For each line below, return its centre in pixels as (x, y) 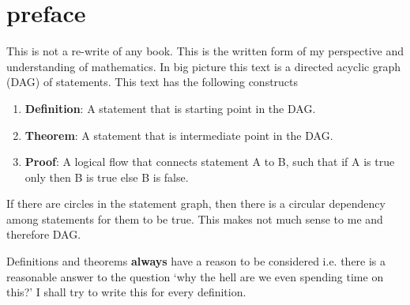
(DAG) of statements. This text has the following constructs (152, 82)
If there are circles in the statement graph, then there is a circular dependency (196, 203)
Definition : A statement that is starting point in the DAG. (170, 108)
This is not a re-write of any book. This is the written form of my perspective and (205, 51)
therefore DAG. (44, 234)
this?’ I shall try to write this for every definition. (126, 292)
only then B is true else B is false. (107, 177)
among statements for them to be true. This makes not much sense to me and (195, 218)
